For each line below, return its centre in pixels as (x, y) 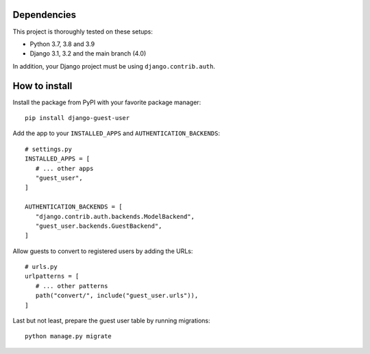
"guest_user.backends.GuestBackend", (99, 226)
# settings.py (48, 149)
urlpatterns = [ (52, 276)
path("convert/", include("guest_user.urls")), (117, 296)
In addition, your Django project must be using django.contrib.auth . (114, 66)
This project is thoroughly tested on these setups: (83, 32)
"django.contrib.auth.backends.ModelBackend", (115, 216)
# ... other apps (64, 168)
